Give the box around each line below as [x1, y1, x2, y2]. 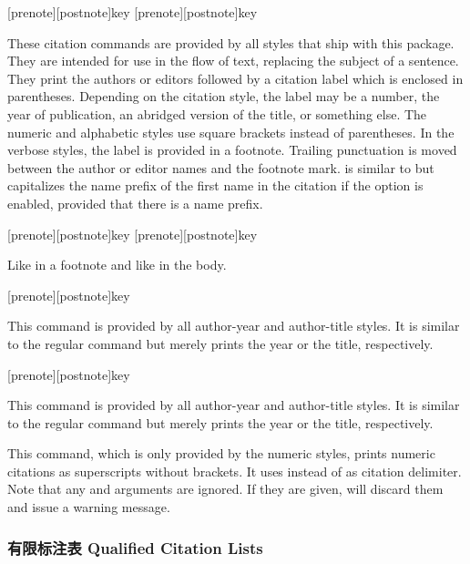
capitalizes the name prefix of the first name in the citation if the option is [7, 176, 424, 195]
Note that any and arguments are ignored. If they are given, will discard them [7, 479, 444, 498]
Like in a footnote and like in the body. [7, 255, 227, 274]
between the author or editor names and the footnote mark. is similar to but [7, 158, 434, 177]
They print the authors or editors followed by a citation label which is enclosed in [7, 68, 464, 87]
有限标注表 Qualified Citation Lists [7, 536, 263, 559]
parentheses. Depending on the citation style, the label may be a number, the [7, 87, 440, 106]
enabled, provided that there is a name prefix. [7, 193, 263, 212]
